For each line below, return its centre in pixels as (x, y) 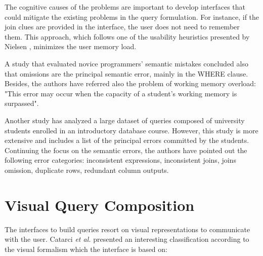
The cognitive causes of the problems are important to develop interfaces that (125, 7)
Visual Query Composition (100, 205)
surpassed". (22, 103)
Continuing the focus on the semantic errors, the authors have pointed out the (126, 150)
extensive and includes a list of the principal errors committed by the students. (127, 140)
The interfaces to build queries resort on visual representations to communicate (127, 229)
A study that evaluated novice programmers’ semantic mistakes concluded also (126, 63)
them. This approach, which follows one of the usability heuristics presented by (127, 36)
